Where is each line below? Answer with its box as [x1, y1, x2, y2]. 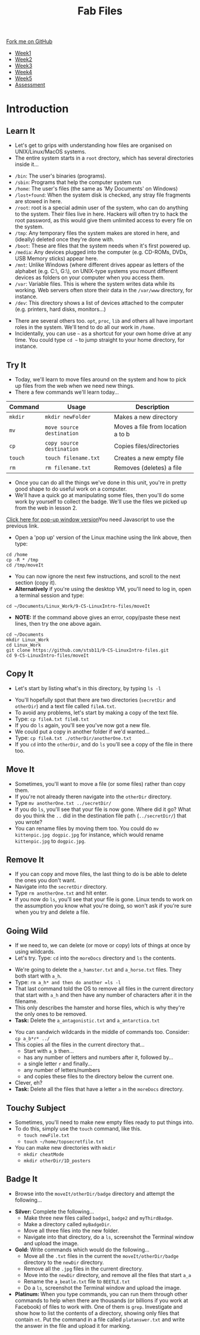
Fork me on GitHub [6, 38, 52, 45]
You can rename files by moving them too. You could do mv [14, 825, 159, 832]
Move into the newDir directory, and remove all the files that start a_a [23, 1271, 192, 1278]
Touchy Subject [6, 1103, 66, 1113]
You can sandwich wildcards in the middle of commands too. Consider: [14, 1028, 190, 1036]
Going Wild [6, 926, 49, 936]
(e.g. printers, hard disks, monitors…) [14, 306, 106, 313]
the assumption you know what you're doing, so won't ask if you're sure [14, 902, 192, 910]
